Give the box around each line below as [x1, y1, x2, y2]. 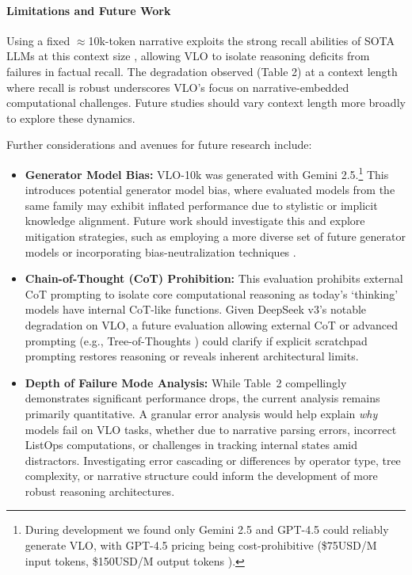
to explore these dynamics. [6, 109, 135, 126]
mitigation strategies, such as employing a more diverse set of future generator [25, 227, 406, 244]
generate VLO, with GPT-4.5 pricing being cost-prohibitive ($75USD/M [25, 537, 377, 554]
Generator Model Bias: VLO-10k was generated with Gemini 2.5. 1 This [25, 163, 389, 182]
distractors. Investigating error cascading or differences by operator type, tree [25, 451, 401, 468]
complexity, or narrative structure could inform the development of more [25, 467, 378, 484]
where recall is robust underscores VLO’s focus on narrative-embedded [6, 78, 349, 95]
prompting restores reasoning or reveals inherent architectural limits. [25, 348, 359, 364]
